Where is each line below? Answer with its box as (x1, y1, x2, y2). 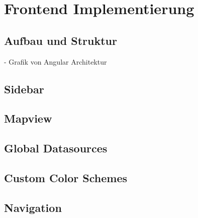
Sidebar (4, 81, 44, 96)
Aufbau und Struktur (4, 32, 117, 48)
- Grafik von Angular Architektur (4, 56, 107, 67)
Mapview (4, 111, 52, 126)
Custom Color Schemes (4, 170, 128, 185)
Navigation (4, 199, 62, 215)
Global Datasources (4, 140, 108, 156)
